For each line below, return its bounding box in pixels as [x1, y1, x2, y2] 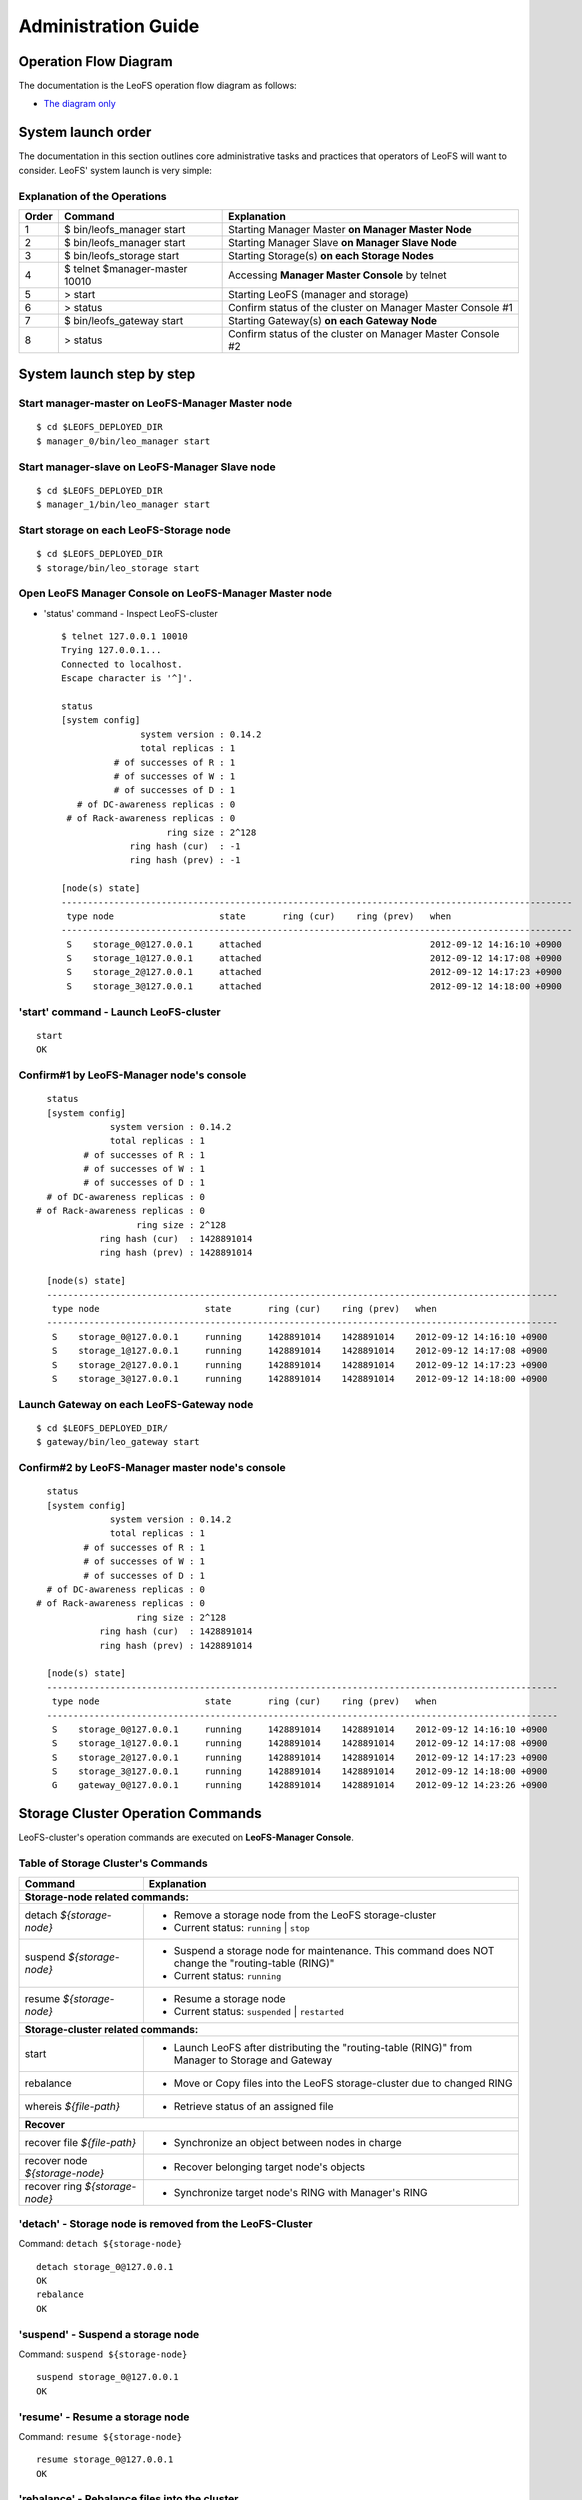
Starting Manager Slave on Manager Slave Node [228, 235, 457, 249]
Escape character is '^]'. [61, 673, 194, 684]
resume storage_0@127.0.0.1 [36, 2454, 174, 2465]
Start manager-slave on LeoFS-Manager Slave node [18, 460, 276, 474]
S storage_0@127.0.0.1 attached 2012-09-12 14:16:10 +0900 [66, 938, 562, 950]
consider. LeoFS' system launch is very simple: [18, 164, 212, 176]
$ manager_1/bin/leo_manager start [36, 499, 211, 510]
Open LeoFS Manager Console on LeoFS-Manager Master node [18, 586, 332, 600]
